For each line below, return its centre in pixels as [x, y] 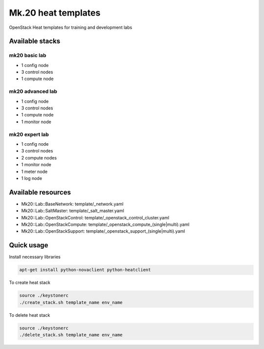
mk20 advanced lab [33, 91]
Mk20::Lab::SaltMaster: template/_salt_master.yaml [73, 211]
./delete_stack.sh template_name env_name [71, 335]
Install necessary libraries [35, 257]
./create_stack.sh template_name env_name [71, 302]
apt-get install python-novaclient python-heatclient [85, 270]
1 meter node [34, 172]
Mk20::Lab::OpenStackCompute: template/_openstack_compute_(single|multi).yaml [105, 224]
